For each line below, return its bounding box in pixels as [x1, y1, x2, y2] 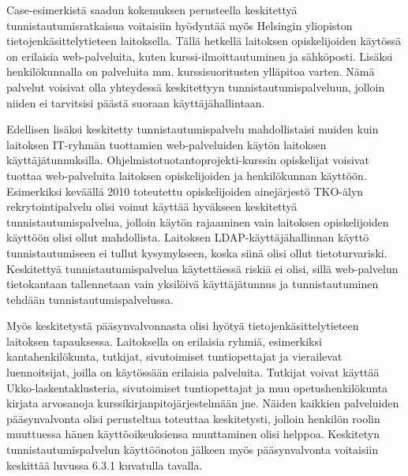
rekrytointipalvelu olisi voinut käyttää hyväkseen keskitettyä [6, 198, 298, 215]
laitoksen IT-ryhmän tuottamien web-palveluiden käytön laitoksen [6, 136, 327, 152]
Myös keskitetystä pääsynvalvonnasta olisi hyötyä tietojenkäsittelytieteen [6, 317, 359, 334]
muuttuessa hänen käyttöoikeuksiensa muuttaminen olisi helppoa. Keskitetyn [6, 425, 380, 442]
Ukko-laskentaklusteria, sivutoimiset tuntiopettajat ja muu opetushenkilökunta [6, 379, 388, 395]
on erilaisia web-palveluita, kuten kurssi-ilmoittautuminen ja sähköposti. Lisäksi [6, 47, 393, 64]
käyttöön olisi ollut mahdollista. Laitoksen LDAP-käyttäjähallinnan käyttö [6, 229, 369, 245]
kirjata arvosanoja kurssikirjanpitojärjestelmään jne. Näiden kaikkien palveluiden [6, 395, 399, 411]
